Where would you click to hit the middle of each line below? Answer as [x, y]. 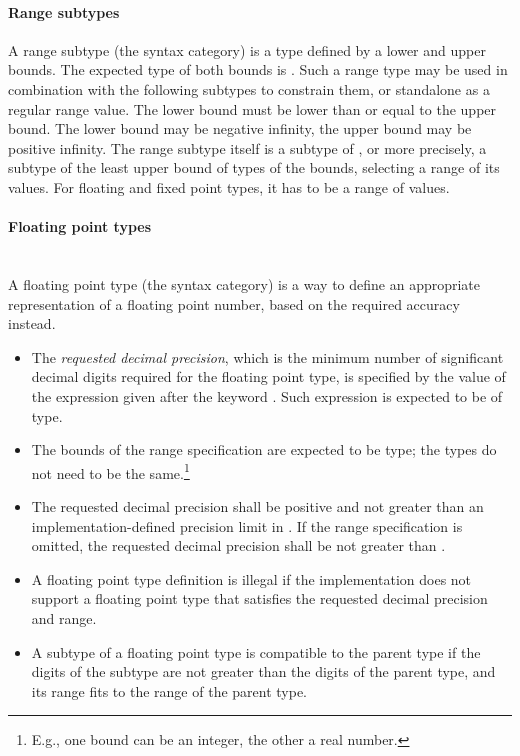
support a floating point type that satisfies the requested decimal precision [259, 598]
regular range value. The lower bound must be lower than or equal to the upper [252, 108]
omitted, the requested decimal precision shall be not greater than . [238, 545]
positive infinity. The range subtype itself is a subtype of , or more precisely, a [247, 147]
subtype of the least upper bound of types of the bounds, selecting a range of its [254, 167]
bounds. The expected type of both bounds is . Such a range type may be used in [258, 69]
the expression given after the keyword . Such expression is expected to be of [267, 395]
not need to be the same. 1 [110, 471]
